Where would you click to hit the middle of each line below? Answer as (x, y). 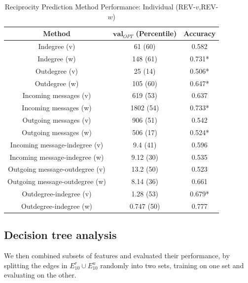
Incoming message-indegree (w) (57, 157)
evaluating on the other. (40, 275)
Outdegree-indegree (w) (57, 206)
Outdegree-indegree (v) (57, 194)
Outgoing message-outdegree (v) (57, 169)
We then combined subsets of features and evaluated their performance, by (117, 256)
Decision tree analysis (60, 235)
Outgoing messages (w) (57, 132)
